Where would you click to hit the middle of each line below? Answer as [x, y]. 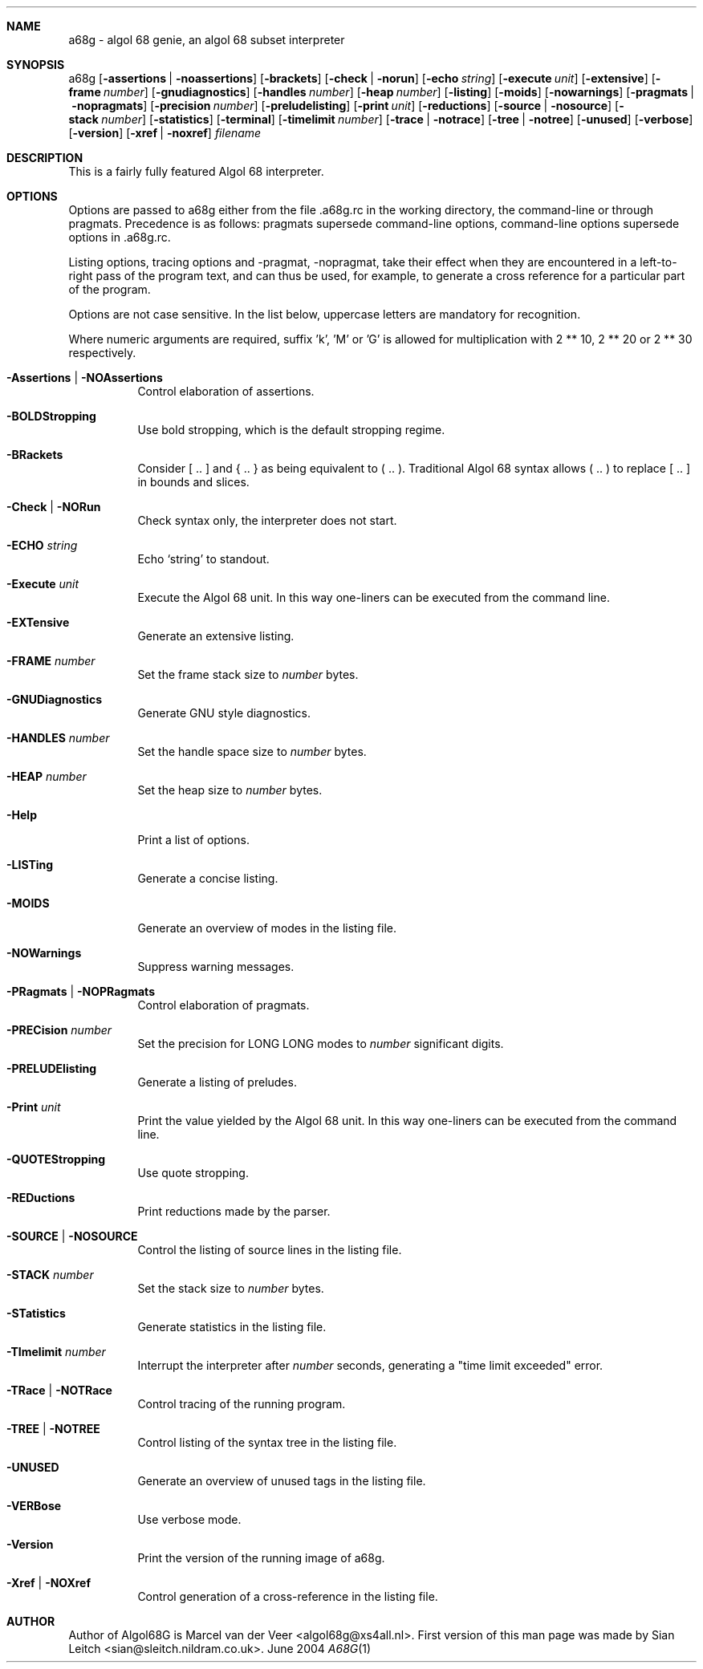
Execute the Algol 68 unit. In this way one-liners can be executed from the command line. [374, 597]
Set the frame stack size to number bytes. [248, 674]
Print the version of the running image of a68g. [261, 1558]
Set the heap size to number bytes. [230, 790]
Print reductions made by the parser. [234, 1211]
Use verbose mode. [189, 1519]
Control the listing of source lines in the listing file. [270, 1250]
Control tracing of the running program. [242, 1404]
